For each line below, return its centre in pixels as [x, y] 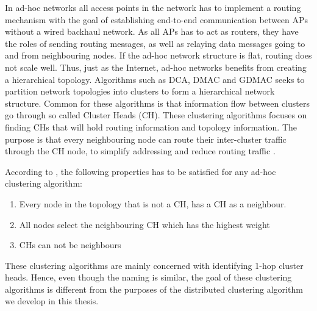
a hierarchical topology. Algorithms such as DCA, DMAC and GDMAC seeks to [155, 79]
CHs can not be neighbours [70, 245]
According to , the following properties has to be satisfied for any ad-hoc [141, 171]
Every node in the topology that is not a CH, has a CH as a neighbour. [153, 203]
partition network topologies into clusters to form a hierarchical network [140, 91]
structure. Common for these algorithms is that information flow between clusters [158, 103]
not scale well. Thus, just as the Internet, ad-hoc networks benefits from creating [156, 67]
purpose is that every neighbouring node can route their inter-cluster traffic [146, 139]
